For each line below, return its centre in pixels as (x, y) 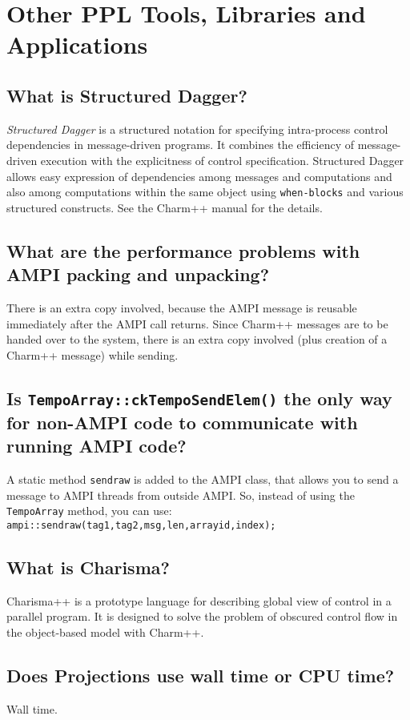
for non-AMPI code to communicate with (182, 422)
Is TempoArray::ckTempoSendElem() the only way (199, 398)
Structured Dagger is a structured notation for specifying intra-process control (197, 129)
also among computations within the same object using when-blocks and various (205, 192)
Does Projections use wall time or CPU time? (201, 675)
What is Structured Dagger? (127, 95)
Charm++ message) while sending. (92, 354)
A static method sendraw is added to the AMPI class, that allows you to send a (203, 479)
